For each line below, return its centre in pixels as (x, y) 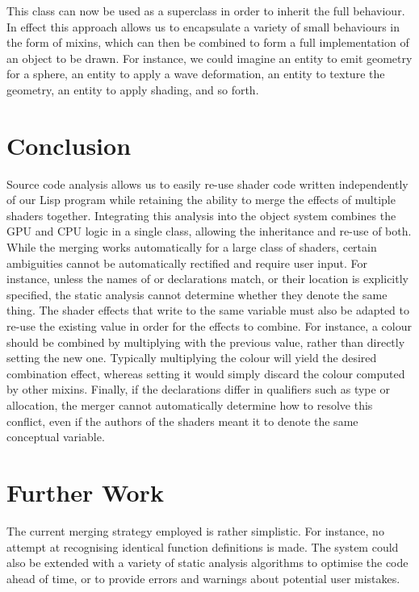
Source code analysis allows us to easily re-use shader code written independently (207, 183)
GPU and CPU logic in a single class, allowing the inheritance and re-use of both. (209, 231)
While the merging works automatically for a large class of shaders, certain (192, 247)
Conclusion (69, 145)
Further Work (85, 492)
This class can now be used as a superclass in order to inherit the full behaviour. (206, 10)
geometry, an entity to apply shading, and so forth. (133, 89)
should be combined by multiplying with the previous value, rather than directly (206, 342)
